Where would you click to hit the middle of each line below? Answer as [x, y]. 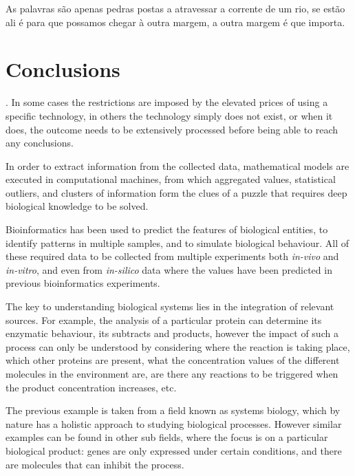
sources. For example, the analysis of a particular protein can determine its [164, 320]
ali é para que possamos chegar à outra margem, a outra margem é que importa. [175, 22]
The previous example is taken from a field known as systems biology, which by [173, 410]
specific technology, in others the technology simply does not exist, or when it [169, 115]
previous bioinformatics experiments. [83, 283]
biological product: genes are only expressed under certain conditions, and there [174, 450]
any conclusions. [40, 143]
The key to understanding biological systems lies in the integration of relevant [170, 306]
